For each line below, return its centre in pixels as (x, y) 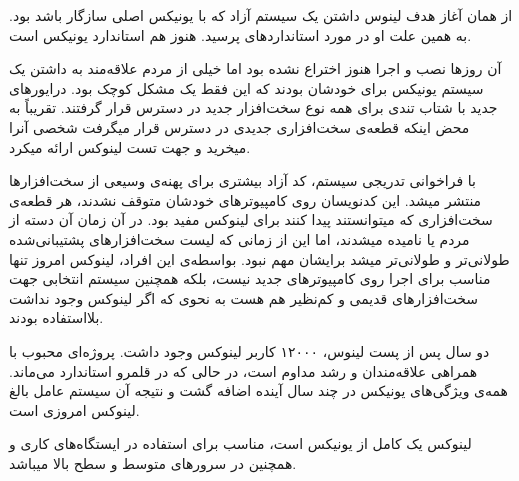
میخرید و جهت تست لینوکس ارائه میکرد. (130, 146)
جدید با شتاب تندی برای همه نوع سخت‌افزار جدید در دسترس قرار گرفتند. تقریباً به (253, 107)
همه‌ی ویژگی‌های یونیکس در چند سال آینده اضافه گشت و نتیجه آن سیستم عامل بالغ (258, 390)
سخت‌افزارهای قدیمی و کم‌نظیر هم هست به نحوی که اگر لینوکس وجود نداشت (244, 297)
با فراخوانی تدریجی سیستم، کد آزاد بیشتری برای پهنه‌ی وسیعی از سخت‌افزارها (242, 180)
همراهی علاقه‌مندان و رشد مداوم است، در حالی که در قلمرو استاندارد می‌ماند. (243, 370)
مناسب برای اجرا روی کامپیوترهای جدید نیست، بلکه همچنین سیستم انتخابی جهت (250, 278)
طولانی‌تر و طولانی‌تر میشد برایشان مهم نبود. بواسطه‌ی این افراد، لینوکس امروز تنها (259, 258)
